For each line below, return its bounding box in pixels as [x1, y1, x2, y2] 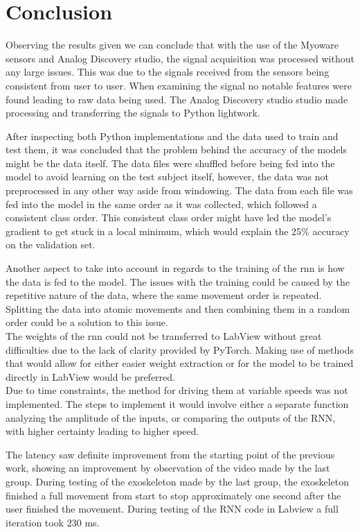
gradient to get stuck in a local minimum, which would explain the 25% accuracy [6, 223, 350, 238]
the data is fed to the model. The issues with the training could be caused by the [6, 274, 350, 289]
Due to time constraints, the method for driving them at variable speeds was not [6, 383, 348, 397]
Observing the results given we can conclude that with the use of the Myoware [6, 37, 339, 52]
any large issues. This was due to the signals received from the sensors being [6, 65, 330, 79]
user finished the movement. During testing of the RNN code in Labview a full [6, 501, 339, 516]
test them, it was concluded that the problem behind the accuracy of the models [6, 142, 348, 157]
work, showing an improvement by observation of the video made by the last [6, 461, 330, 475]
